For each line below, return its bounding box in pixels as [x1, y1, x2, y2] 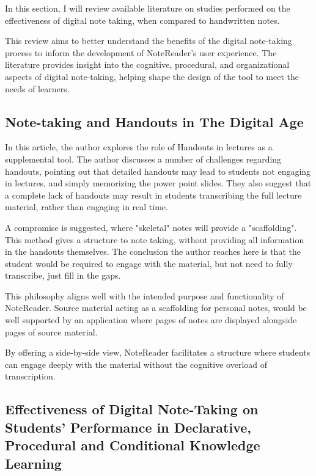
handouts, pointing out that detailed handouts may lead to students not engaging [5, 164, 311, 177]
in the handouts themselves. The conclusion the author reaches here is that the [5, 245, 301, 258]
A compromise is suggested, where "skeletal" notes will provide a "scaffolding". [5, 221, 297, 233]
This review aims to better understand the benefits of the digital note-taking [5, 34, 292, 47]
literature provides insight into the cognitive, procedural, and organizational [5, 58, 290, 71]
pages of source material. [5, 325, 98, 338]
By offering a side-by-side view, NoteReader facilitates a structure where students [5, 346, 310, 359]
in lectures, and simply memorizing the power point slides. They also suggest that [5, 177, 312, 189]
